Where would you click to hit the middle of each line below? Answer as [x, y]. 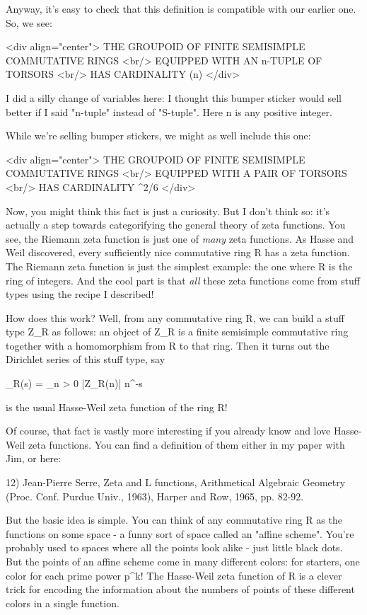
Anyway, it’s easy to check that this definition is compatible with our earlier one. [181, 8]
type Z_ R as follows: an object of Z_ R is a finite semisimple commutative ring [177, 332]
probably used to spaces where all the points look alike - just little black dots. [174, 547]
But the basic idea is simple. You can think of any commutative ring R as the [174, 520]
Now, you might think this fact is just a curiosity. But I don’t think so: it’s [168, 211]
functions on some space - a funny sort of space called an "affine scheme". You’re [180, 533]
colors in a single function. [63, 603]
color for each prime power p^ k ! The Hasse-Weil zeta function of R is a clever [174, 575]
